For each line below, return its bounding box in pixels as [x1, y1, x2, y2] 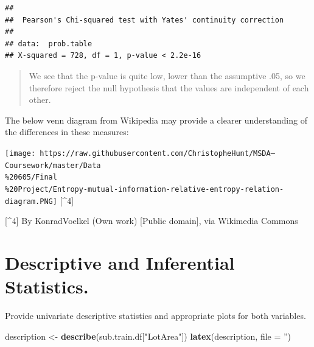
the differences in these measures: [5, 125, 129, 138]
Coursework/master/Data [5, 161, 101, 170]
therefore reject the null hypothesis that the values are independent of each [29, 81, 309, 94]
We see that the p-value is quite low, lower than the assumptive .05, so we [29, 69, 305, 82]
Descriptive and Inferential [5, 250, 235, 275]
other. [29, 93, 51, 106]
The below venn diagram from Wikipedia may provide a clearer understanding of [5, 113, 307, 126]
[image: [5, 149, 36, 158]
